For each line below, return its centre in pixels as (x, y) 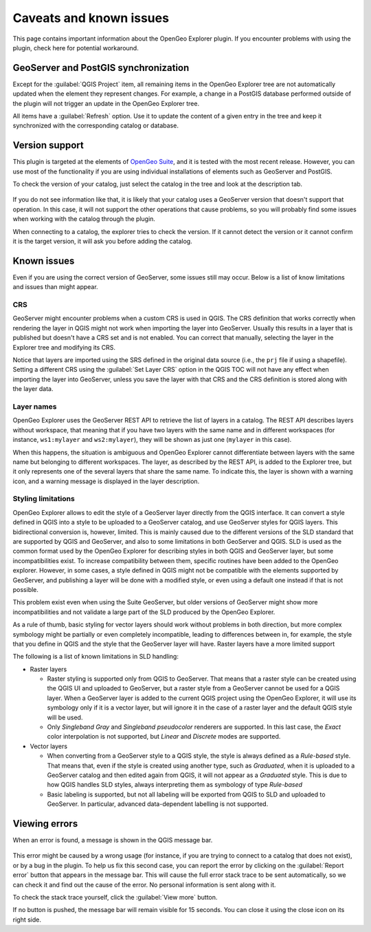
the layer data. (33, 389)
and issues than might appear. (56, 287)
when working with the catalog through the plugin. (84, 219)
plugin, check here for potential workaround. (76, 47)
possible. (26, 589)
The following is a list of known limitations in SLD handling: (95, 657)
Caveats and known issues (91, 18)
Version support (48, 146)
